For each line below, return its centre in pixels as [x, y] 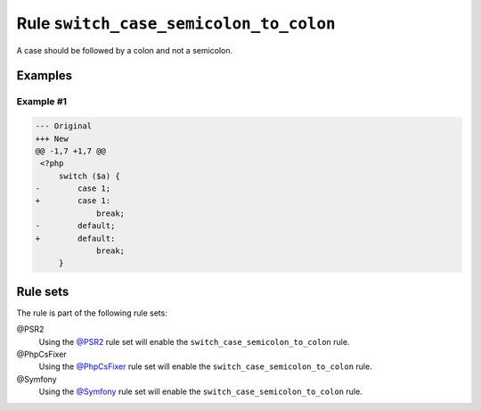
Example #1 [41, 102]
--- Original [64, 126]
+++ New [52, 139]
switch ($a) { [89, 176]
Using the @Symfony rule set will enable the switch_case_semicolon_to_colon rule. [200, 391]
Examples [45, 76]
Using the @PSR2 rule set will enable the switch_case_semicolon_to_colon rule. [194, 341]
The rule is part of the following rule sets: [92, 313]
